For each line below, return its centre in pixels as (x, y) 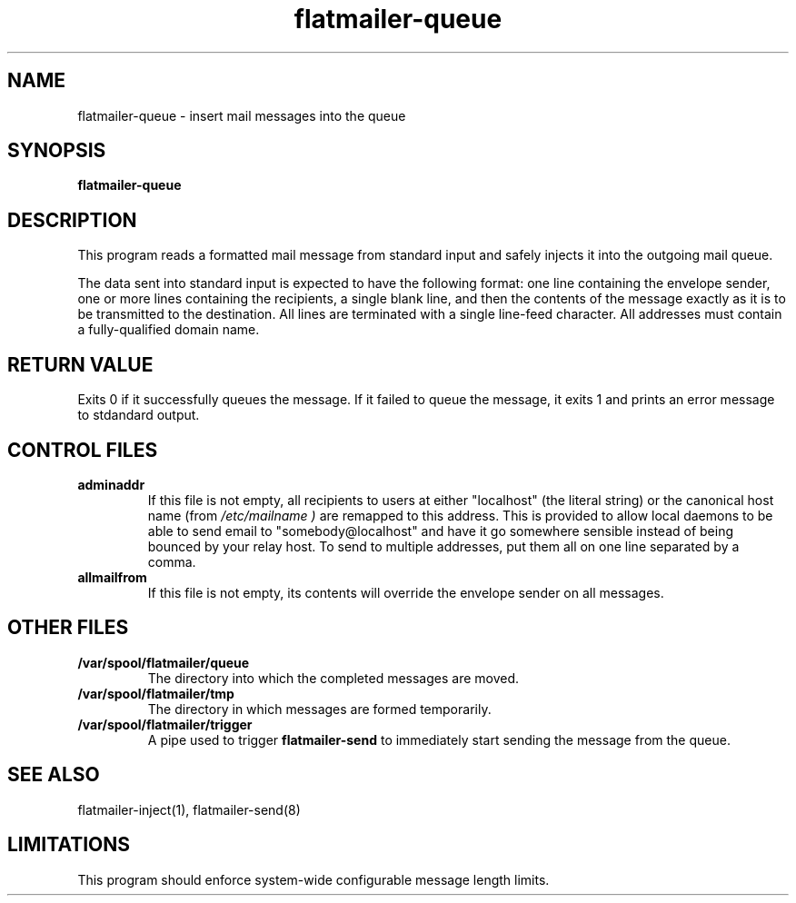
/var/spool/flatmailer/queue (164, 662)
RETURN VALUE (80, 364)
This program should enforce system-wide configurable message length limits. (313, 879)
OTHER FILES (68, 628)
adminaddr (111, 484)
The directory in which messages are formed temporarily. (319, 709)
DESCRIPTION (72, 220)
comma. (172, 561)
